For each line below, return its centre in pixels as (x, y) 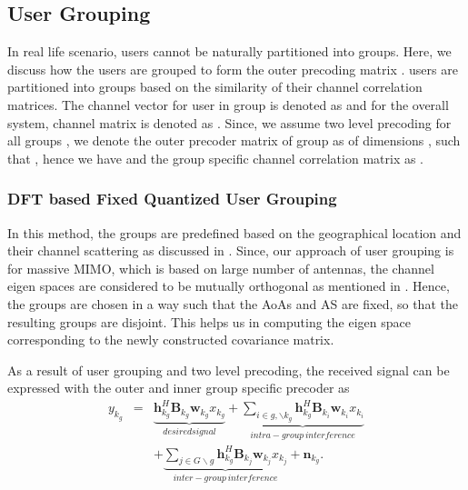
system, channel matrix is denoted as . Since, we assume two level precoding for (229, 122)
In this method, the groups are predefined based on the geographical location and (234, 232)
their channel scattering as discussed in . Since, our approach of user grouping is (231, 250)
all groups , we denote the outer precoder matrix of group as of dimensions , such (234, 140)
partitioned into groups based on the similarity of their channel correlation (215, 87)
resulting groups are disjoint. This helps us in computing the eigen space (209, 321)
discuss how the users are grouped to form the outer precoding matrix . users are (233, 69)
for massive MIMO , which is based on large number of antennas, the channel (221, 268)
